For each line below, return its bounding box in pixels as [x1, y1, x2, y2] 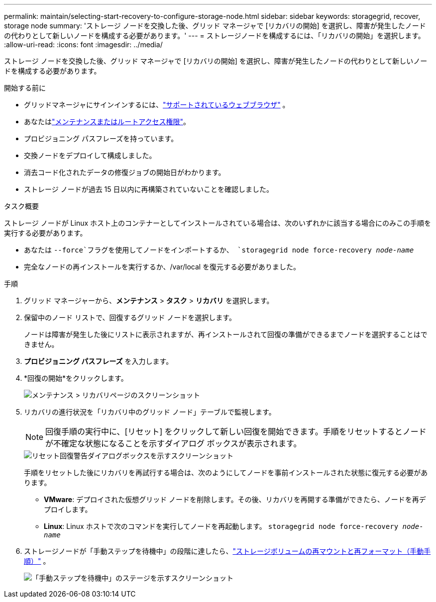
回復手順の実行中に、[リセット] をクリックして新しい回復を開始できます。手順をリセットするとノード [45, 427, 427, 436]
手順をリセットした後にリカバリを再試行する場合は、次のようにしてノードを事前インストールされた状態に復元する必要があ [24, 468, 428, 477]
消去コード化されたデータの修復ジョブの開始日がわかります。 [24, 168, 225, 176]
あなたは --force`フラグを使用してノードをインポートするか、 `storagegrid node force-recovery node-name [24, 246, 414, 254]
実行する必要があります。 [4, 229, 87, 237]
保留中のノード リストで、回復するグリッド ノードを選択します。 [24, 313, 236, 322]
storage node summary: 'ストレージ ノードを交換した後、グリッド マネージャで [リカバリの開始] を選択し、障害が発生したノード [4, 21, 426, 30]
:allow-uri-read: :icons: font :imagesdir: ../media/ [4, 40, 163, 49]
